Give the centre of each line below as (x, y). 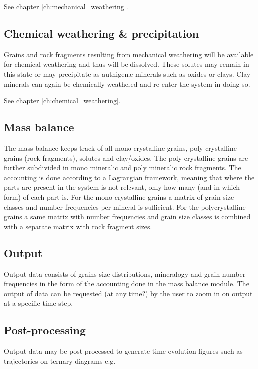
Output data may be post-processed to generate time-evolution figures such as (123, 351)
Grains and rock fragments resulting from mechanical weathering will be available (129, 54)
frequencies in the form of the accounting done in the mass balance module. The (127, 284)
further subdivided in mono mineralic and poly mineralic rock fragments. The (123, 168)
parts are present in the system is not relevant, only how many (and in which (122, 187)
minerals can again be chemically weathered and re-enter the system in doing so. (127, 83)
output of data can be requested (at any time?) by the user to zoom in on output (128, 293)
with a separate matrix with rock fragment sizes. (78, 226)
